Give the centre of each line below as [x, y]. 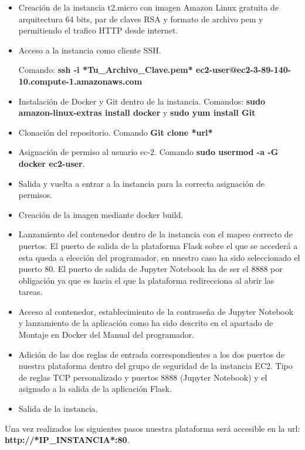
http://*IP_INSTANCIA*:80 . [67, 440]
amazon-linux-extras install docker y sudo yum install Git [137, 113]
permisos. [35, 195]
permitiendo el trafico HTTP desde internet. [98, 30]
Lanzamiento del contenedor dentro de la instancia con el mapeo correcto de [155, 234]
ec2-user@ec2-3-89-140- [244, 70]
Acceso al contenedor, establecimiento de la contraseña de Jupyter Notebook [156, 311]
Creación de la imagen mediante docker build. [101, 214]
